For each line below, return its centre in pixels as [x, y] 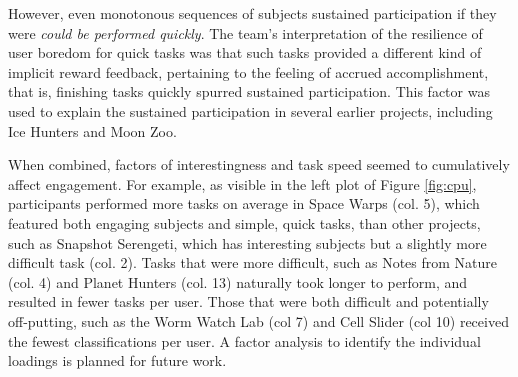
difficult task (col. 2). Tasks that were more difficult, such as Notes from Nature [253, 262]
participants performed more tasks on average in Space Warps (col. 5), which [244, 203]
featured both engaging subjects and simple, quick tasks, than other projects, [244, 222]
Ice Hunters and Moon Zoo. [92, 130]
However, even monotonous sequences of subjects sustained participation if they [252, 13]
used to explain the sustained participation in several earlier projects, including [250, 110]
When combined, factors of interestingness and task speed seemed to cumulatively [259, 164]
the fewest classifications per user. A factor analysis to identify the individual [244, 340]
